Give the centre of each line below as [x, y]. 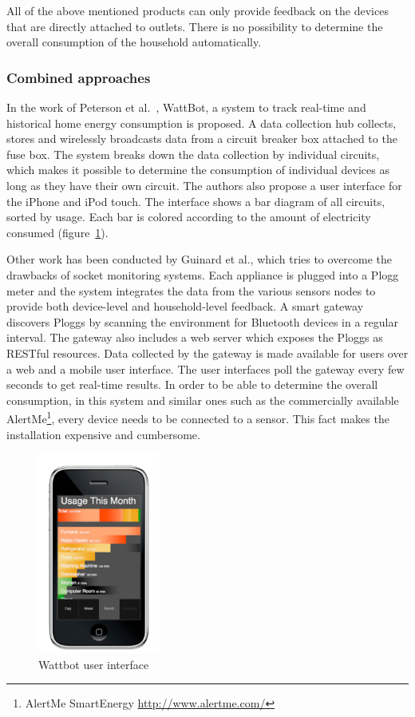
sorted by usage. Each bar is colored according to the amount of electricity [189, 217]
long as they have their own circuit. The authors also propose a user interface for [204, 185]
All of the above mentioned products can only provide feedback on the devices [198, 10]
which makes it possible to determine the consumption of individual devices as [198, 170]
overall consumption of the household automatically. [134, 42]
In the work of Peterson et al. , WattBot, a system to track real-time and [186, 107]
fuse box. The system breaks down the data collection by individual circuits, [193, 154]
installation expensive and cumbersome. [103, 434]
